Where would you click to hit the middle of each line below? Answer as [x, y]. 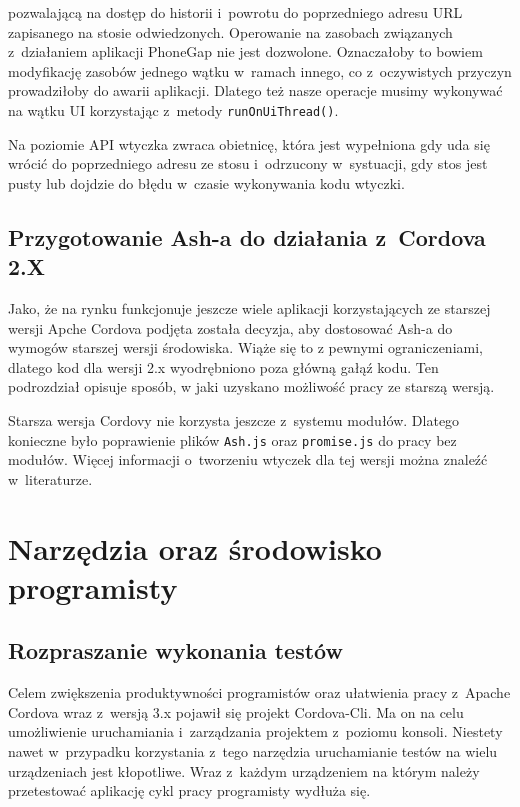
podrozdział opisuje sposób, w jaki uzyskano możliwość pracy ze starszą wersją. [251, 386]
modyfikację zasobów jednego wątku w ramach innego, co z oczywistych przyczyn [260, 70]
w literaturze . [50, 478]
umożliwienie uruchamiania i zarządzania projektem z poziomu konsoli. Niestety [255, 731]
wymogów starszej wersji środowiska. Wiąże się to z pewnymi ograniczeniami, [245, 347]
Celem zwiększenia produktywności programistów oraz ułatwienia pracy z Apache [259, 692]
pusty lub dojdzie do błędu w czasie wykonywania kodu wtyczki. [206, 182]
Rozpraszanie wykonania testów [175, 650]
